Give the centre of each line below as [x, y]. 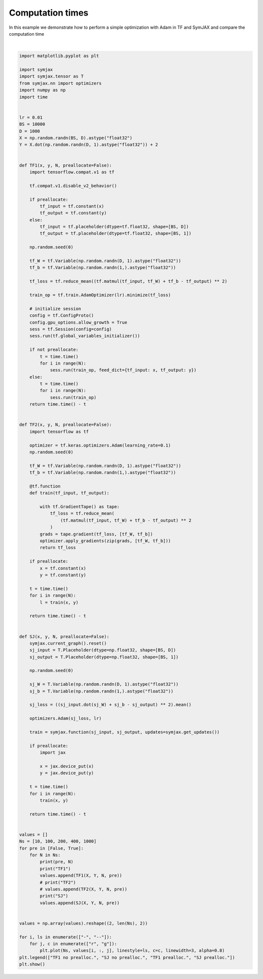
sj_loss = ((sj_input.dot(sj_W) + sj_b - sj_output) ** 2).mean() [111, 705]
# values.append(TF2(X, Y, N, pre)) [84, 889]
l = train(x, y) [59, 602]
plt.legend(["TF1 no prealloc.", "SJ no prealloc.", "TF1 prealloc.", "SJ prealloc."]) [127, 957]
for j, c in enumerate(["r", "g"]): [73, 944]
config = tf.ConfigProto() [62, 316]
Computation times [49, 13]
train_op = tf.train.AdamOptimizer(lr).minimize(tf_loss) [100, 295]
